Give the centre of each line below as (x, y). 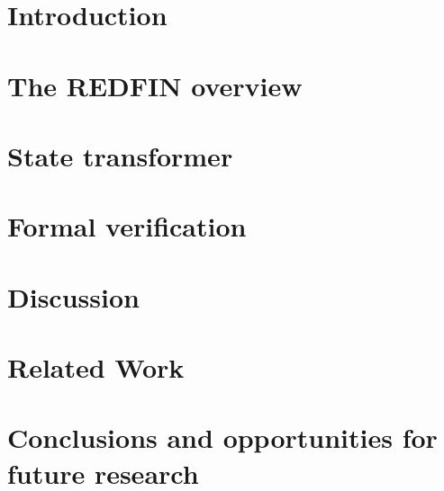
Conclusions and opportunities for (222, 437)
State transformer (120, 155)
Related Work (96, 367)
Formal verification (127, 226)
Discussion (73, 296)
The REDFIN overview (155, 85)
